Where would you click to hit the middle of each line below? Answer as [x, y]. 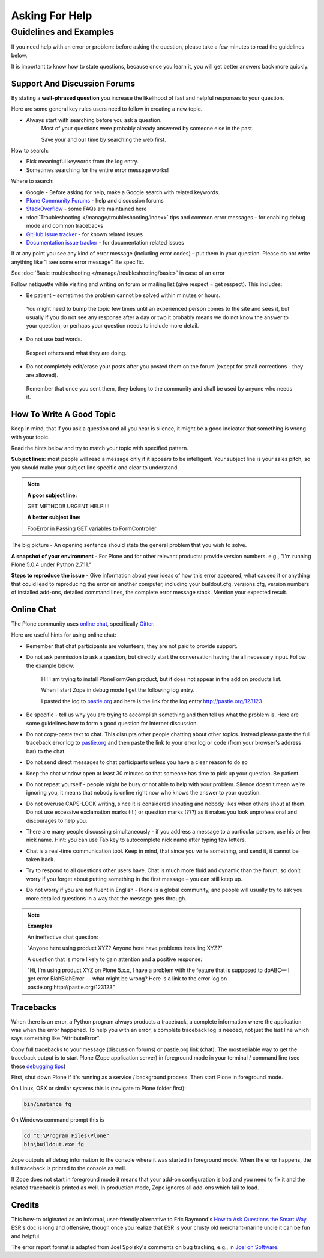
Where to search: [32, 181]
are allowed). [42, 375]
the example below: [50, 665]
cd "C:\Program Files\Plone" [67, 1136]
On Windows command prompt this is [58, 1120]
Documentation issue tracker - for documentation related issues [105, 242]
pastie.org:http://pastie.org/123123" [71, 987]
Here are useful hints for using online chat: [64, 635]
